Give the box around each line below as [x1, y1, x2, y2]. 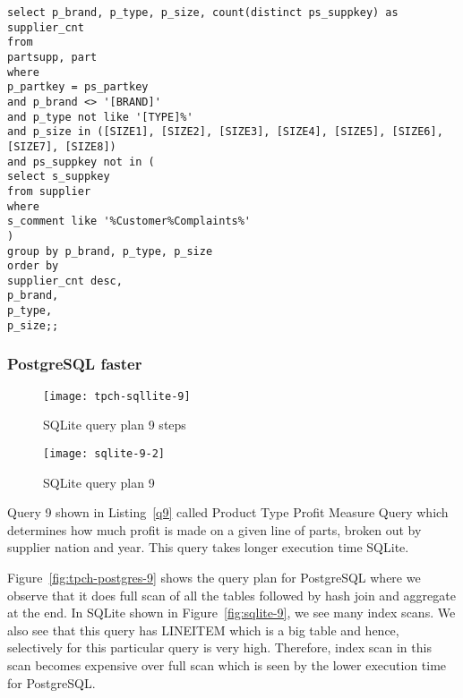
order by [7, 260, 59, 273]
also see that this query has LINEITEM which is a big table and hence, [7, 620, 399, 639]
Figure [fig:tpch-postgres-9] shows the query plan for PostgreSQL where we [7, 567, 421, 586]
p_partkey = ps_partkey [7, 81, 149, 94]
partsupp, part [7, 50, 98, 64]
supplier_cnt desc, [7, 274, 123, 287]
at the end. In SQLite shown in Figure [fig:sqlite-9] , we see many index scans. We [7, 603, 456, 622]
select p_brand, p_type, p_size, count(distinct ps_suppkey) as [7, 6, 399, 19]
